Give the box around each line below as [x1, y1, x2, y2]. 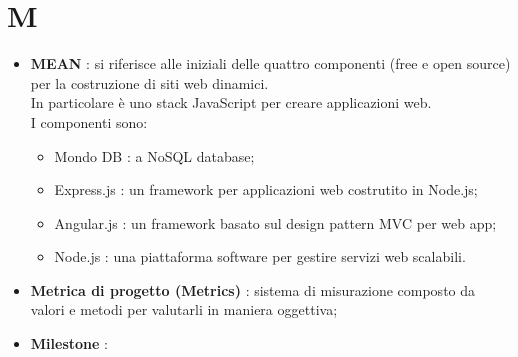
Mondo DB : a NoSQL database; [54, 145, 255, 166]
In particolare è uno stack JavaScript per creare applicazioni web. [30, 92, 432, 113]
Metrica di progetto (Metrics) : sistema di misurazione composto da [30, 279, 476, 300]
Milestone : [30, 333, 108, 354]
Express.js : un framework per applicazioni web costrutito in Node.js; [54, 179, 478, 200]
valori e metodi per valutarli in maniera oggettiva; [30, 299, 338, 320]
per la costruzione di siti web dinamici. [30, 72, 269, 93]
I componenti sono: [30, 111, 148, 132]
